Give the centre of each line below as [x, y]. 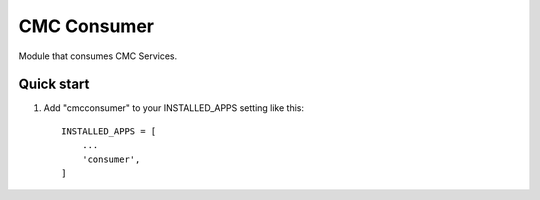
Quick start [54, 84]
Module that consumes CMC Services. [98, 56]
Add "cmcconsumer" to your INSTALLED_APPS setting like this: [174, 108]
